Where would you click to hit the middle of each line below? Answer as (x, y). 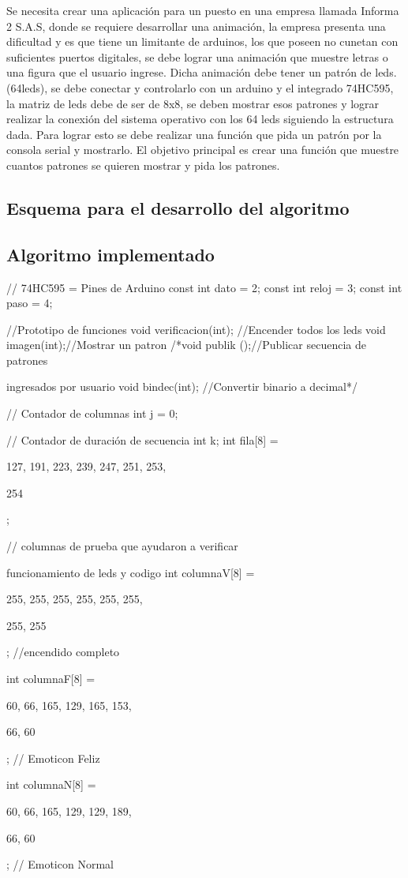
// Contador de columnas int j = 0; (92, 413)
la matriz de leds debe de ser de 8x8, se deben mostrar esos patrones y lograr (193, 103)
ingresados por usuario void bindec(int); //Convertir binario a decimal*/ (182, 386)
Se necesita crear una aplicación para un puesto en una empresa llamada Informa (203, 10)
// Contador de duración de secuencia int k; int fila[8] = (142, 439)
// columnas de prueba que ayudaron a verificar (122, 546)
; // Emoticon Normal (60, 864)
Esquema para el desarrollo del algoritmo (178, 207)
